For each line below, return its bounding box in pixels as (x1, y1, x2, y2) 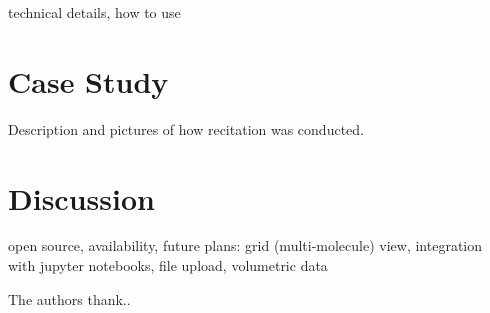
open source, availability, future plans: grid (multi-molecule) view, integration (8, 235, 483, 256)
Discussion (8, 177, 155, 218)
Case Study (8, 60, 169, 101)
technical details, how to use (8, 2, 181, 22)
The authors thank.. (8, 288, 131, 309)
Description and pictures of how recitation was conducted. (8, 118, 364, 139)
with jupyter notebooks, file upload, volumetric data (8, 255, 328, 276)
